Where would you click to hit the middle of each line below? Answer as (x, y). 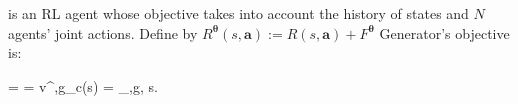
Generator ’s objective (444, 32)
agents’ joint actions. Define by (103, 32)
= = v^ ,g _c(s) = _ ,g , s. (83, 85)
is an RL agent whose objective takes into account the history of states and (238, 13)
